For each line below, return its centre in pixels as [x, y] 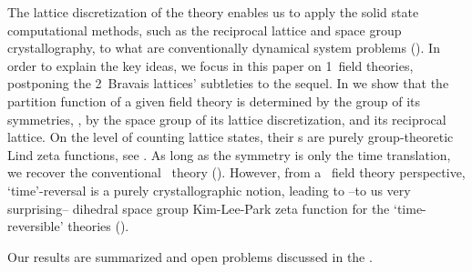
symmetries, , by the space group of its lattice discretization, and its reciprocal [227, 119]
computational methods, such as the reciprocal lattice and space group [205, 30]
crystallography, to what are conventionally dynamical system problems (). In [224, 48]
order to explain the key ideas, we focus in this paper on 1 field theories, [210, 65]
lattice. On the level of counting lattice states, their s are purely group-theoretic [231, 137]
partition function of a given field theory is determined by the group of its [214, 101]
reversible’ [36, 226]
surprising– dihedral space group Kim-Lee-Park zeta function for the [199, 208]
